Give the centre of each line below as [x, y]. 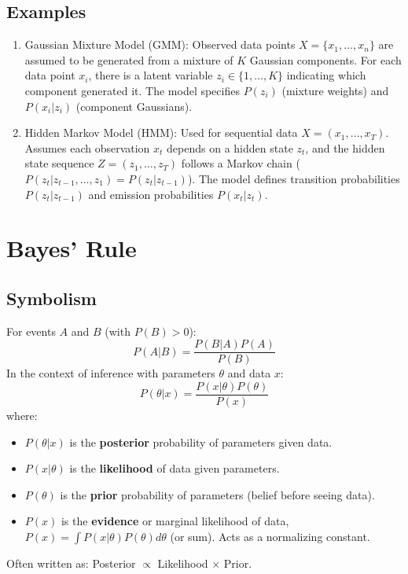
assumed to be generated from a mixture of [129, 59]
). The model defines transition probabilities [294, 178]
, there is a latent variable [151, 75]
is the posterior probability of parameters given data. [201, 442]
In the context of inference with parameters [111, 373]
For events [31, 331]
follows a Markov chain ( [241, 163]
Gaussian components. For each [325, 59]
